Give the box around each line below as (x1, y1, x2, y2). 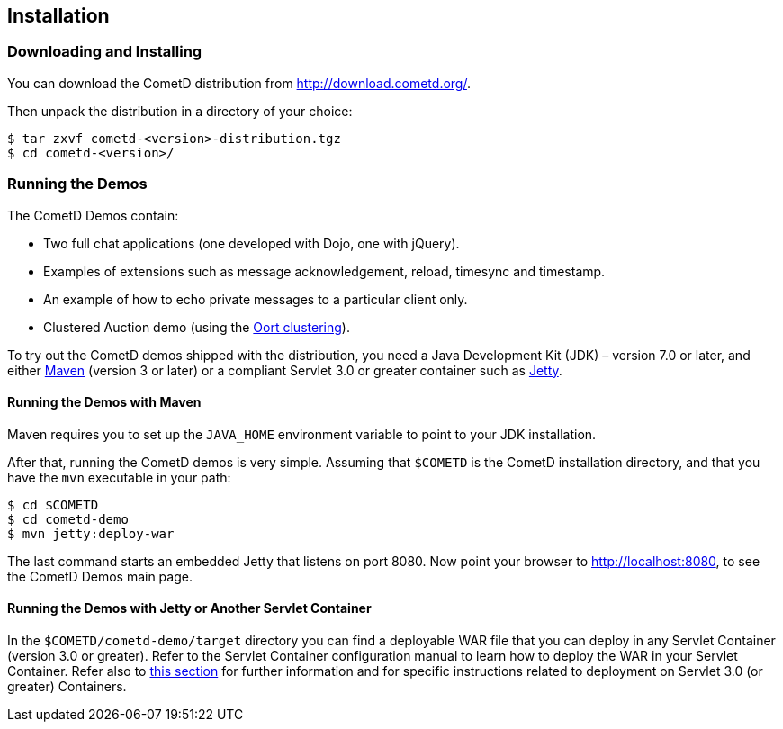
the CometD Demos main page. (7, 568, 193, 584)
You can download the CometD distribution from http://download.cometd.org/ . (7, 75, 471, 91)
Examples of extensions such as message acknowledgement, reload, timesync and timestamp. (43, 263, 606, 279)
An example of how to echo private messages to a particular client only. (43, 291, 468, 307)
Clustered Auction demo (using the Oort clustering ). (43, 319, 350, 335)
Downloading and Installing (7, 42, 202, 61)
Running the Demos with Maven (7, 394, 202, 410)
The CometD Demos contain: (7, 207, 179, 223)
